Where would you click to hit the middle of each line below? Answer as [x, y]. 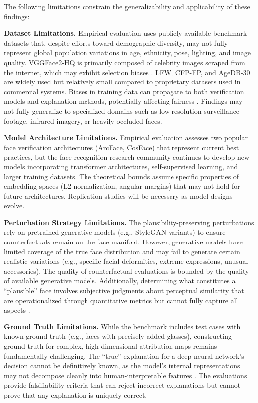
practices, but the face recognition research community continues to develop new [127, 157]
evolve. [14, 205]
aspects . [17, 310]
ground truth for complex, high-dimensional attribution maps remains [111, 346]
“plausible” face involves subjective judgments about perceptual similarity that [124, 290]
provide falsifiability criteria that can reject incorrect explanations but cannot [122, 385]
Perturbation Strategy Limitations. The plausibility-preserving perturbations [129, 222]
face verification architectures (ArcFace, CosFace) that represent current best [122, 147]
